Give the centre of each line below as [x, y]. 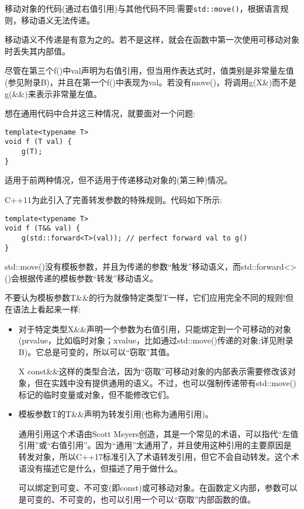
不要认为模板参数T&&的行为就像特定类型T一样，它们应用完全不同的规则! [145, 298]
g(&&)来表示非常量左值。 [53, 93]
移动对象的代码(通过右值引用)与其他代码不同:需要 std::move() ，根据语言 [143, 8]
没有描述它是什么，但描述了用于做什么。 [104, 468]
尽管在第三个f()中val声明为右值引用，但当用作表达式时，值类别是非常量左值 [149, 70]
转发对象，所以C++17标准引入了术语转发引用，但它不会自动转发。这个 [155, 456]
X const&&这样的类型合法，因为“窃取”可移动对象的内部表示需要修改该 [153, 371]
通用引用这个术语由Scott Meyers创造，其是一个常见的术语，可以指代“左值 [158, 433]
